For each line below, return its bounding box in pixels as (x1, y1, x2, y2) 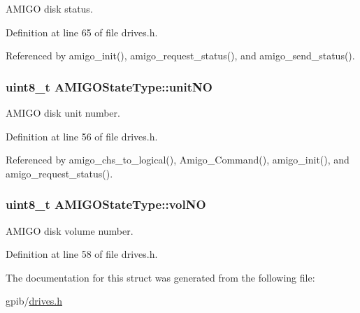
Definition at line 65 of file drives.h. (6, 24, 158, 39)
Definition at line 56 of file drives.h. (6, 129, 158, 143)
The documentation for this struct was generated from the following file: (6, 270, 315, 284)
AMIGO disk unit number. (6, 105, 120, 119)
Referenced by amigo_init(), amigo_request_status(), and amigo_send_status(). (6, 48, 355, 63)
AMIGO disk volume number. (6, 223, 134, 238)
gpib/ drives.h (6, 293, 63, 308)
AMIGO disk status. (6, 1, 93, 15)
